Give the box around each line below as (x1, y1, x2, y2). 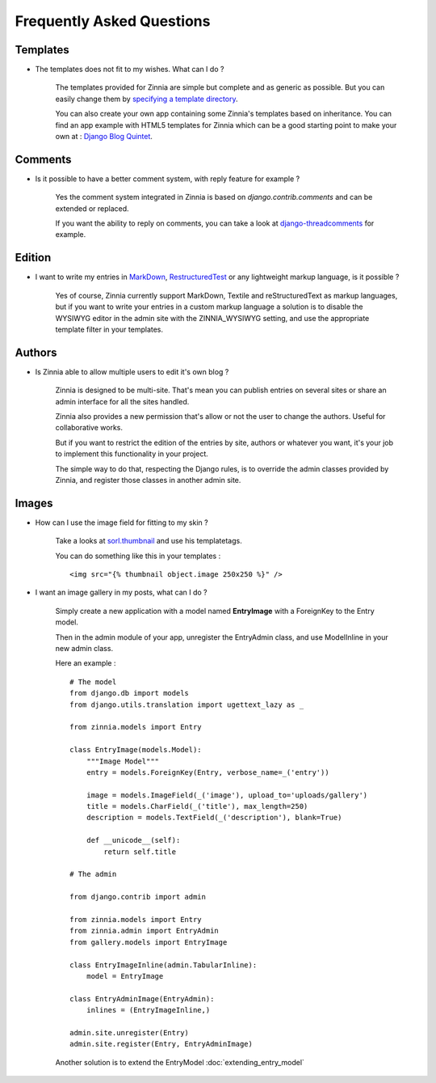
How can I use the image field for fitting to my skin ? (35, 518, 209, 527)
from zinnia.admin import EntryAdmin (69, 926, 220, 936)
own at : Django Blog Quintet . (55, 132, 153, 142)
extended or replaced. (55, 203, 129, 214)
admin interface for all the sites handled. (55, 396, 190, 406)
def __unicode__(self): (86, 836, 181, 845)
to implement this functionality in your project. (55, 449, 209, 459)
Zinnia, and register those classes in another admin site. (55, 475, 241, 484)
